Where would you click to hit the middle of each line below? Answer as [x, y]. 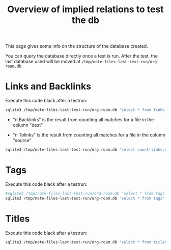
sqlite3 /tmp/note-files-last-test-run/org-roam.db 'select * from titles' [87, 242]
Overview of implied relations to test [85, 9]
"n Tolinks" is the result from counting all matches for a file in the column [89, 135]
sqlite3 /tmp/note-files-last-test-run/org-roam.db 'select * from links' [86, 110]
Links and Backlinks [48, 86]
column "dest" [28, 125]
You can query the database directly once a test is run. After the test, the [81, 56]
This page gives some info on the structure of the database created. [77, 46]
